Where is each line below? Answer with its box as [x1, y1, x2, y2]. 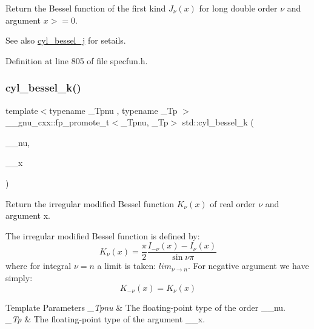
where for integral [5, 259, 72, 272]
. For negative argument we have [187, 259, 309, 272]
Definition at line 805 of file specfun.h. [5, 54, 148, 67]
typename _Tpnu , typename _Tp [49, 104, 178, 116]
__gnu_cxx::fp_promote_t [5, 116, 110, 128]
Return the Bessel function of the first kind [5, 2, 166, 14]
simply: [5, 271, 33, 284]
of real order [210, 197, 256, 210]
